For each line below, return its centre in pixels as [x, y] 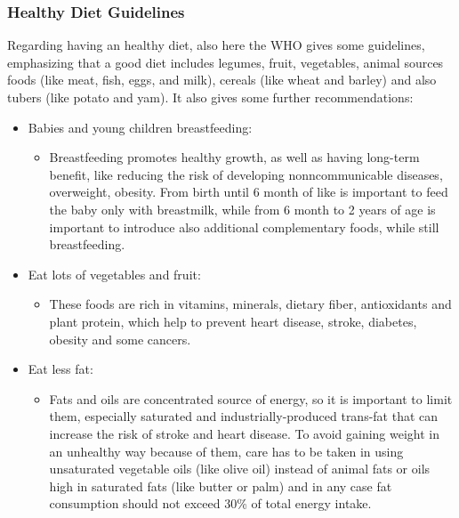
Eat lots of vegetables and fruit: [114, 274]
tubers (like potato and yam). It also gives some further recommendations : [210, 97]
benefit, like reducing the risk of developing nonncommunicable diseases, [246, 174]
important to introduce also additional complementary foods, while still [244, 227]
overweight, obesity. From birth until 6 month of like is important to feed [249, 192]
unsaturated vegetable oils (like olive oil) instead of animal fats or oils [240, 469]
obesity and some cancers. [120, 339]
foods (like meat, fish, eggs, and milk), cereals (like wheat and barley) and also [222, 80]
